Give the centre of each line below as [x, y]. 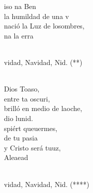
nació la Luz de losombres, [44, 26]
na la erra [19, 35]
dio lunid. [19, 118]
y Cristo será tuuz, [33, 147]
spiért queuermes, [31, 128]
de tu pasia [21, 138]
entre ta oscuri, [27, 98]
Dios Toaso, [22, 89]
